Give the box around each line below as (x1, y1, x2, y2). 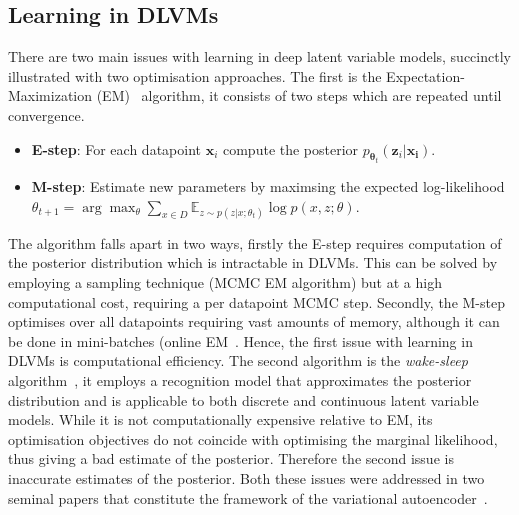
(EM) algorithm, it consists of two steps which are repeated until (96, 85, 502, 106)
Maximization (8, 85, 93, 106)
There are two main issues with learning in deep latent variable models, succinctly (8, 46, 511, 67)
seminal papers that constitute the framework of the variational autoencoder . (8, 487, 488, 508)
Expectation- (386, 65, 465, 86)
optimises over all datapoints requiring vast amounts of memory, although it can (8, 311, 500, 332)
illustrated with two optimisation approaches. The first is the (8, 65, 382, 86)
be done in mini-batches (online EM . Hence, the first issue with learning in (8, 330, 473, 351)
